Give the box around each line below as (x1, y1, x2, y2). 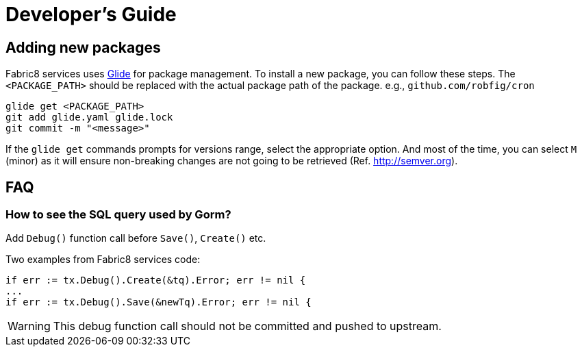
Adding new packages (5, 38, 161, 56)
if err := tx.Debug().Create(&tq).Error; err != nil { (5, 275, 306, 286)
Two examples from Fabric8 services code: (5, 253, 201, 266)
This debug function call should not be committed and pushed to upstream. (53, 319, 442, 334)
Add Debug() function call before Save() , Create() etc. (5, 232, 266, 244)
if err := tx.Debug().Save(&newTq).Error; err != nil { (5, 297, 312, 308)
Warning (8, 319, 51, 334)
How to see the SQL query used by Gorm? (5, 208, 231, 222)
